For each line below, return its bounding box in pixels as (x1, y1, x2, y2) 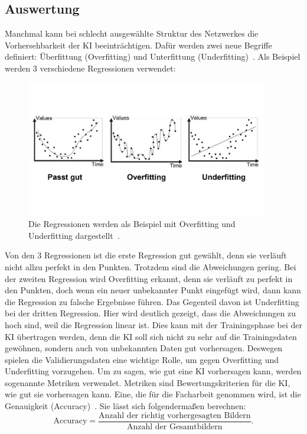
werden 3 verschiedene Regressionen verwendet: (5, 61, 176, 74)
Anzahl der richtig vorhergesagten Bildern (99, 411, 251, 420)
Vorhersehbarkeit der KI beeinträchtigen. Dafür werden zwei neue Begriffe (5, 38, 272, 51)
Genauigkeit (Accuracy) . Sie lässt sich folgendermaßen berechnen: (5, 400, 246, 412)
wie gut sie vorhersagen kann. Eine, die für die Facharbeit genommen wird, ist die (5, 388, 301, 400)
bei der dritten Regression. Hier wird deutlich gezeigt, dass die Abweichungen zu (5, 307, 296, 319)
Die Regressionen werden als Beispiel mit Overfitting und (28, 218, 236, 230)
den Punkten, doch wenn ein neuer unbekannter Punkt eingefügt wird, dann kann (5, 284, 301, 296)
